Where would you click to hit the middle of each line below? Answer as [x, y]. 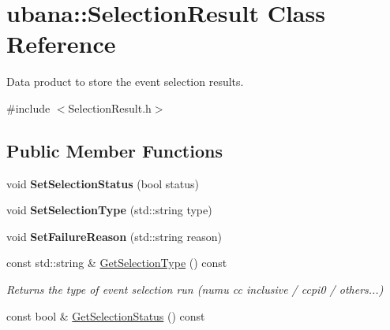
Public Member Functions [114, 150]
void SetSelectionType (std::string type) [109, 210]
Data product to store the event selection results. [125, 82]
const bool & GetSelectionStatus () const [106, 315]
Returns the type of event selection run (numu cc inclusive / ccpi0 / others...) [195, 289]
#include [28, 108]
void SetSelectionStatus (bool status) [103, 183]
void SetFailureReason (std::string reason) [114, 236]
